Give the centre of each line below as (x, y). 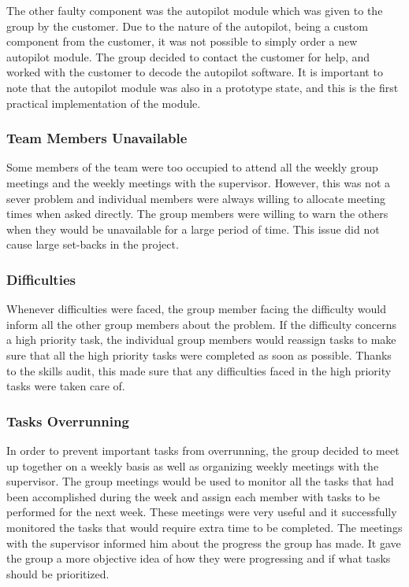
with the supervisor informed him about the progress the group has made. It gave (204, 543)
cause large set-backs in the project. (93, 244)
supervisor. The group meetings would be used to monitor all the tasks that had (200, 481)
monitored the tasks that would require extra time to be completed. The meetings (204, 527)
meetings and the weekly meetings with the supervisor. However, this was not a (199, 182)
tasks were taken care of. (66, 386)
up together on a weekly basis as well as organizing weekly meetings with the (193, 465)
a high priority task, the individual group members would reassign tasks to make (201, 340)
